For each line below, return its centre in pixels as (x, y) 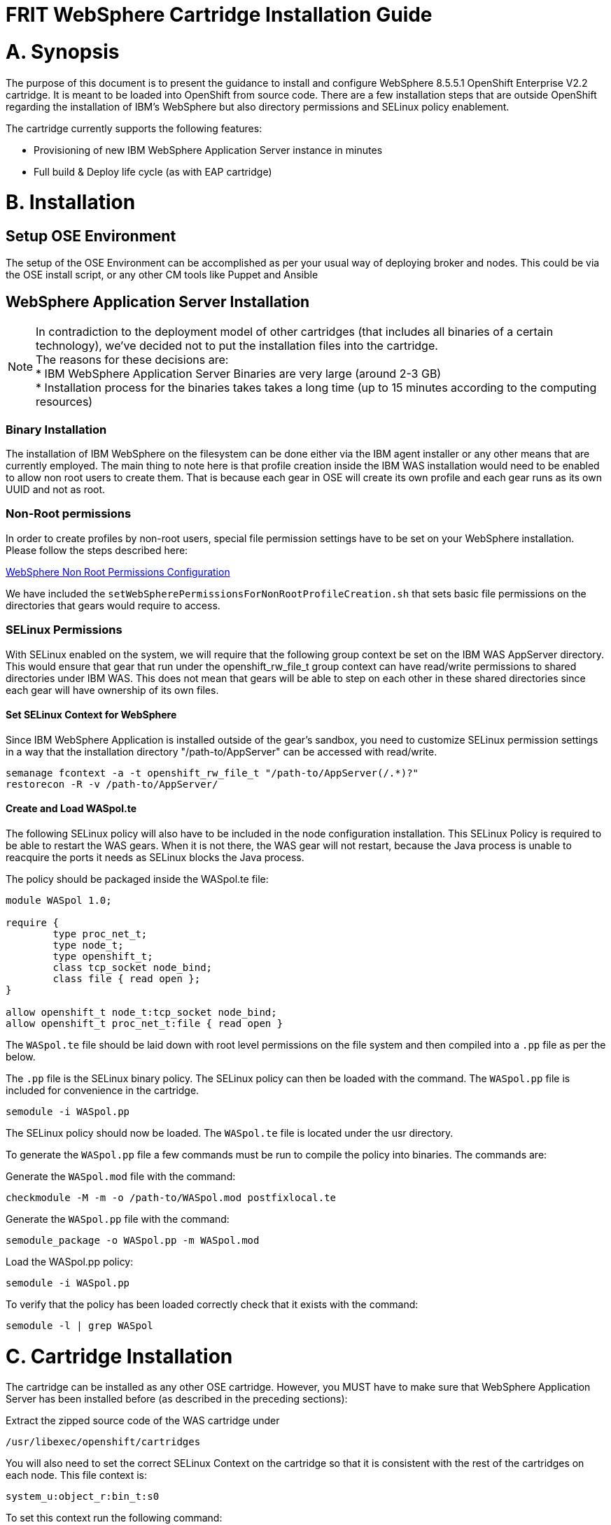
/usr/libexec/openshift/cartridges (103, 1442)
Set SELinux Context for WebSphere (91, 715)
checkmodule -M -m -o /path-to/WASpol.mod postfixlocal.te (171, 1197)
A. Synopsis (63, 51)
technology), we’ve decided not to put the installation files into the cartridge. (237, 346)
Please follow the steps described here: (97, 550)
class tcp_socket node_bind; (133, 967)
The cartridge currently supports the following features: (134, 128)
